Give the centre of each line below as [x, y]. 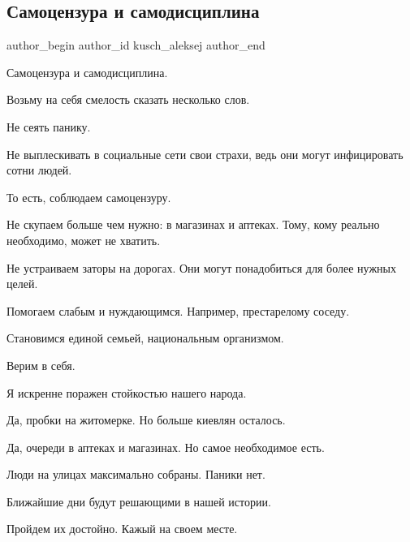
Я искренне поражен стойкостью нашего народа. [127, 392]
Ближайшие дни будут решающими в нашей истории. [139, 501]
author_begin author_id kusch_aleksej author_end [136, 45]
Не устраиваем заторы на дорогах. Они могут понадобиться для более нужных [201, 267]
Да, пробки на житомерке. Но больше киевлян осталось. [146, 420]
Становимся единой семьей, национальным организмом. [145, 338]
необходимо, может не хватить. [84, 240]
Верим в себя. [41, 365]
